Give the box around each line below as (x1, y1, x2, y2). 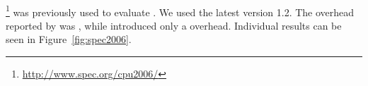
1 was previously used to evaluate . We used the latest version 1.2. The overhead (6, 2, 355, 19)
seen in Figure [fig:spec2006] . (6, 32, 132, 47)
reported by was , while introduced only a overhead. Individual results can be (6, 18, 342, 32)
